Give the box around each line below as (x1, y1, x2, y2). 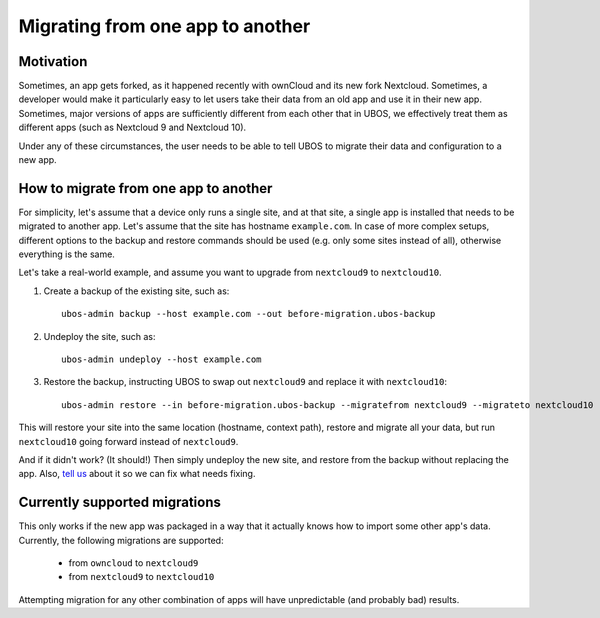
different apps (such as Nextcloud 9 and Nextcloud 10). (18, 121, 247, 134)
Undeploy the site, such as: (43, 330, 156, 342)
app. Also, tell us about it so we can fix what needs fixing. (18, 468, 256, 480)
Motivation (18, 53, 88, 70)
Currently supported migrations (18, 494, 222, 511)
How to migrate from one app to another (18, 180, 273, 197)
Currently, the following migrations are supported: (18, 534, 224, 546)
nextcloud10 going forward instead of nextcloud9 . (18, 435, 239, 447)
